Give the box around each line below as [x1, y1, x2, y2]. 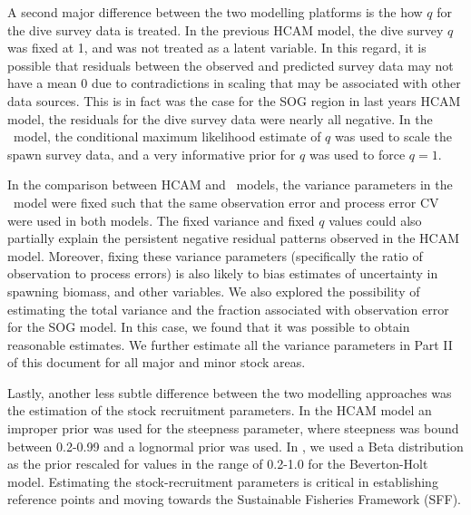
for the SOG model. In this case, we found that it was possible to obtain [7, 317, 410, 336]
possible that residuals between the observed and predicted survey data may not [7, 55, 454, 74]
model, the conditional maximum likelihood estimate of [13, 127, 321, 146]
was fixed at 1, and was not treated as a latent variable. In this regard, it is [7, 38, 427, 57]
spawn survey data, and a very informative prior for [7, 144, 296, 163]
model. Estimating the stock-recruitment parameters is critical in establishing [7, 471, 438, 491]
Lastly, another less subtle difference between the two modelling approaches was [7, 383, 452, 402]
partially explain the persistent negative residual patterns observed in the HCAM [7, 228, 459, 248]
